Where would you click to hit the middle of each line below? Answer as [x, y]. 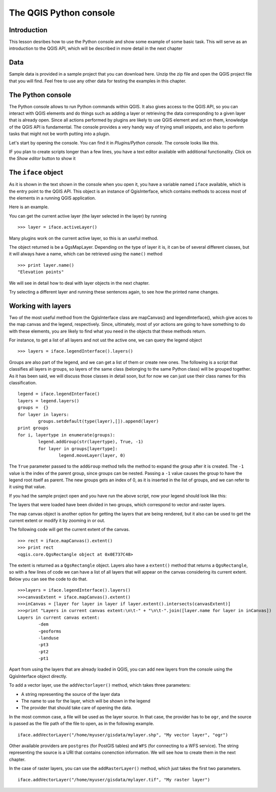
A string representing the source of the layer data [71, 694]
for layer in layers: [43, 414]
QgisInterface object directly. [38, 676]
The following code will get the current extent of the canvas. [69, 530]
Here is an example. [29, 207]
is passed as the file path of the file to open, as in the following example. [82, 724]
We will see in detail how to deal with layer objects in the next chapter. [79, 283]
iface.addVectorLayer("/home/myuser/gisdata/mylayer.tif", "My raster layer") [114, 780]
